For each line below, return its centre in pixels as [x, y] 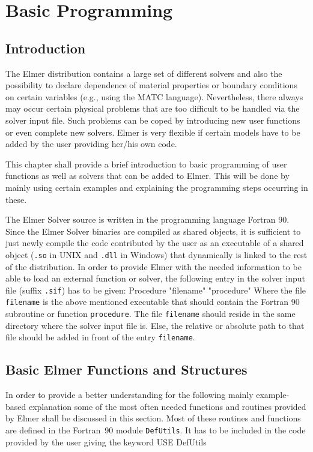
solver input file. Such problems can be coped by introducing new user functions [153, 120]
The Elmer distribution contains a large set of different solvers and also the [144, 73]
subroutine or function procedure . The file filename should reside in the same [150, 314]
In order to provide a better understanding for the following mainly [129, 395]
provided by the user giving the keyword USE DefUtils [106, 441]
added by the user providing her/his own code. [91, 144]
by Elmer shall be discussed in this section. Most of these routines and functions [153, 418]
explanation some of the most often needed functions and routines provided [167, 406]
